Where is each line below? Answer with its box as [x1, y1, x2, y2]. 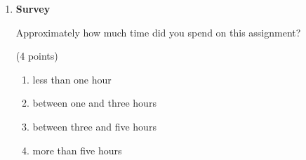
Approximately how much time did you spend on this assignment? [15, 25, 301, 39]
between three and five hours [32, 119, 157, 133]
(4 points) [15, 48, 58, 63]
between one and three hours [32, 95, 157, 110]
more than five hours [32, 142, 122, 157]
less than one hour [32, 72, 112, 86]
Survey [15, 1, 51, 15]
